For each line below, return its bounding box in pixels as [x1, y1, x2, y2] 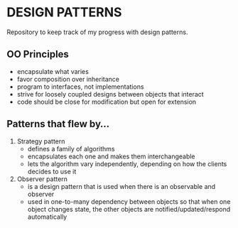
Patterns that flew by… [6, 118, 110, 130]
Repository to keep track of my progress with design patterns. [6, 28, 188, 36]
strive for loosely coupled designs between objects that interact [16, 89, 204, 98]
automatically [27, 212, 67, 221]
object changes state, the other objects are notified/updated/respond [27, 205, 231, 213]
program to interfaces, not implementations [16, 82, 144, 91]
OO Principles [6, 48, 69, 60]
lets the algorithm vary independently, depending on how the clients [27, 159, 227, 168]
